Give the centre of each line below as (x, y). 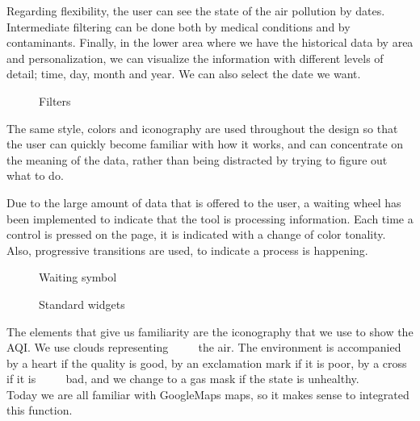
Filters (55, 100)
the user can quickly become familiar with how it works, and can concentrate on (205, 144)
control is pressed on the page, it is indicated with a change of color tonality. (196, 234)
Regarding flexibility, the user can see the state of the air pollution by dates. (196, 10)
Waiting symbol (78, 277)
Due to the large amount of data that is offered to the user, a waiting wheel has (204, 202)
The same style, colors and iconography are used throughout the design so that (202, 128)
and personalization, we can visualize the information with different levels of (195, 58)
